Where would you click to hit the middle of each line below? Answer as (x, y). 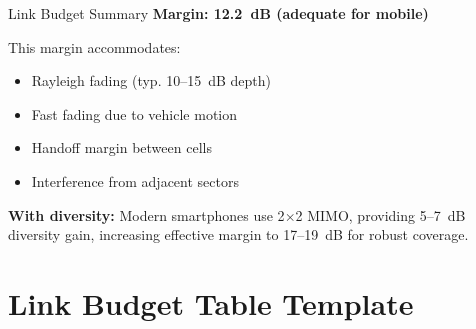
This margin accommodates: (94, 46)
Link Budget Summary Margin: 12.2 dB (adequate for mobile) (218, 13)
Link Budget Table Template (211, 302)
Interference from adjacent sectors (135, 180)
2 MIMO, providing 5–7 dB (380, 214)
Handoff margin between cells (121, 147)
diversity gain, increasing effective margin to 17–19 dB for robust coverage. (238, 234)
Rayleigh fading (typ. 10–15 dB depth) (151, 80)
